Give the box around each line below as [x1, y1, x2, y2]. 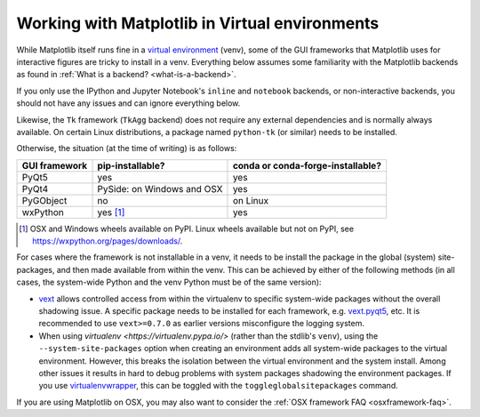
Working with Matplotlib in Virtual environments [16, 13, 380, 33]
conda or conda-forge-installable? [232, 159, 382, 172]
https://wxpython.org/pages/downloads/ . [32, 236, 183, 246]
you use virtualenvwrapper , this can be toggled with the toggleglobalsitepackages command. [38, 381, 399, 391]
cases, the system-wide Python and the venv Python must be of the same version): [16, 277, 322, 288]
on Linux [232, 194, 269, 206]
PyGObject [21, 194, 68, 206]
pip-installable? [97, 159, 165, 172]
